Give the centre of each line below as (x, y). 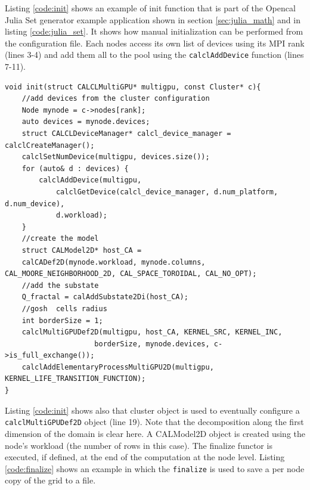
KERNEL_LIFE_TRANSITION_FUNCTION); (75, 379)
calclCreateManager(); (50, 145)
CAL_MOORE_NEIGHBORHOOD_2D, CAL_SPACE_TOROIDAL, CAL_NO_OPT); (131, 274)
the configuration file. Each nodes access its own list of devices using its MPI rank (155, 43)
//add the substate (60, 285)
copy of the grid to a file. (50, 480)
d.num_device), (35, 204)
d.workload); (81, 215)
